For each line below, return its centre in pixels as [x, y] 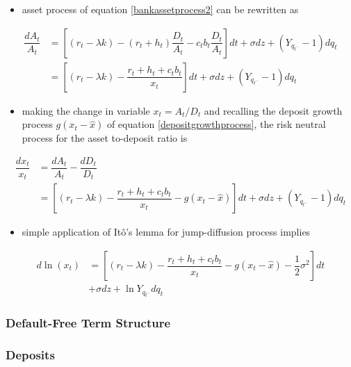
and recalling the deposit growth [273, 110]
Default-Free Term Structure [88, 323]
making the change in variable [86, 110]
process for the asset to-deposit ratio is [105, 138]
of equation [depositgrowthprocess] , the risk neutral [216, 124]
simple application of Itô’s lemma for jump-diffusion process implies [166, 232]
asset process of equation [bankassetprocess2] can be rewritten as [160, 9]
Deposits [30, 355]
